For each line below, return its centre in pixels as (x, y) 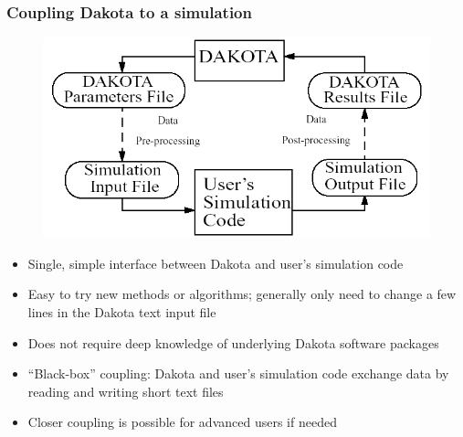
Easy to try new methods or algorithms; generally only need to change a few (242, 294)
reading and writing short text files (126, 391)
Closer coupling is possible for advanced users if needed (182, 422)
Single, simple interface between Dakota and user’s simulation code (216, 263)
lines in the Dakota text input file (122, 311)
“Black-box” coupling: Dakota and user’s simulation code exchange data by (238, 373)
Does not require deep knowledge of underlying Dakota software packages (233, 342)
